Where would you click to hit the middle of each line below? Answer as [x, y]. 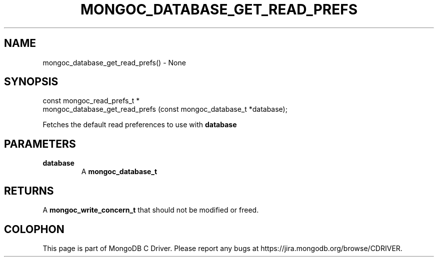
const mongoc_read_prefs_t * [91, 101]
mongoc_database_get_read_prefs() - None [114, 62]
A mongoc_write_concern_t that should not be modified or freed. [151, 210]
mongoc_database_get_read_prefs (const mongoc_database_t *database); [165, 109]
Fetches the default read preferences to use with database [140, 125]
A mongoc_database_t [119, 172]
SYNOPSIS [31, 82]
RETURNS [29, 191]
